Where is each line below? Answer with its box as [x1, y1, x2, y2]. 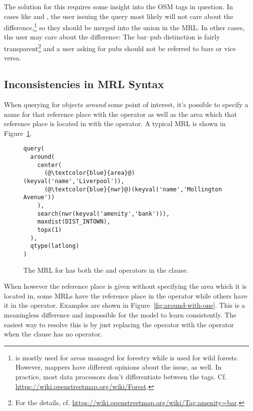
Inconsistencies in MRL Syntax [4, 76, 164, 92]
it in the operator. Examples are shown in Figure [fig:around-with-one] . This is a [4, 300, 245, 310]
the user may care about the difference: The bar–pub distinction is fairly [4, 32, 220, 42]
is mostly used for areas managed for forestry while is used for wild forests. [15, 352, 239, 362]
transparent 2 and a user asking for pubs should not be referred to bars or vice [4, 42, 236, 53]
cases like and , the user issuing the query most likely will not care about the [4, 11, 234, 21]
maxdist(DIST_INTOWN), [37, 218, 110, 225]
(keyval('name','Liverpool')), [23, 178, 125, 185]
